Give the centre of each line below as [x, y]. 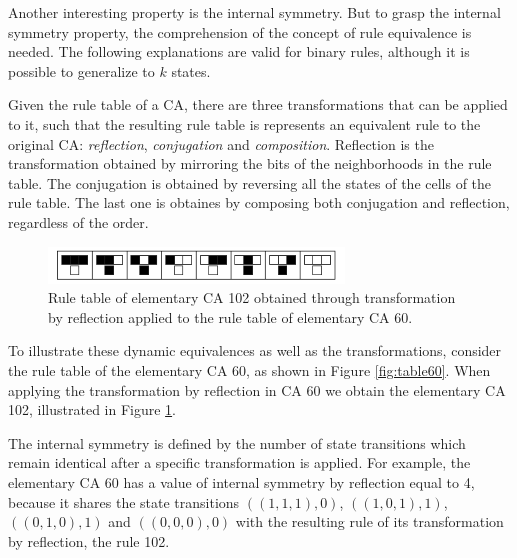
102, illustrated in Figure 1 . [92, 409]
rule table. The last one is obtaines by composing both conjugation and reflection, [259, 202]
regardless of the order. [78, 221]
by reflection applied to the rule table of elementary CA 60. [230, 316]
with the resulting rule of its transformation [369, 521]
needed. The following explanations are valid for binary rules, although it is [239, 51]
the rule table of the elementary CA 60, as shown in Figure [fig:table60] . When [249, 370]
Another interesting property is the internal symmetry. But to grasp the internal [254, 12]
